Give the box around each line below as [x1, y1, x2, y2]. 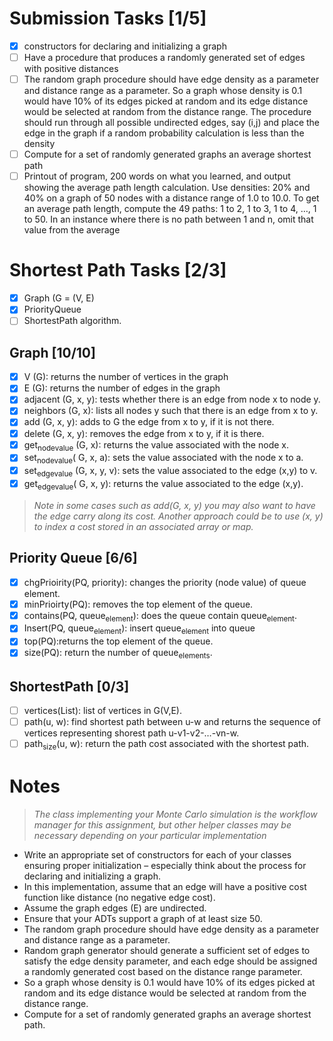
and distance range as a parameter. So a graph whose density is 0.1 [23, 85, 303, 97]
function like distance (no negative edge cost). [23, 891, 216, 903]
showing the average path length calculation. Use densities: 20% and [23, 182, 311, 194]
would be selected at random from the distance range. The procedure [23, 106, 312, 118]
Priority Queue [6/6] [9, 550, 138, 567]
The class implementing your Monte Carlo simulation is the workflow [33, 808, 318, 820]
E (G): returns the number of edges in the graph [23, 382, 221, 394]
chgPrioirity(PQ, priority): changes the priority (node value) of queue [23, 576, 307, 588]
